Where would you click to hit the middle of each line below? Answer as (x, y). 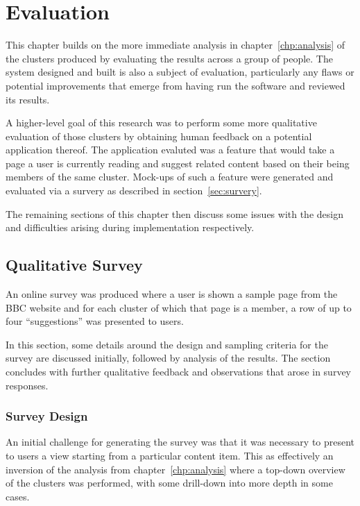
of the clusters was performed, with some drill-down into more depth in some (169, 483)
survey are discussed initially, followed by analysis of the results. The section (168, 358)
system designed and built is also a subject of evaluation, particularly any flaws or (180, 72)
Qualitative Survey (74, 265)
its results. (28, 99)
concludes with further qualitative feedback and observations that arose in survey (178, 372)
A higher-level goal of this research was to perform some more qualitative (161, 123)
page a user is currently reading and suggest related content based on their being (178, 163)
